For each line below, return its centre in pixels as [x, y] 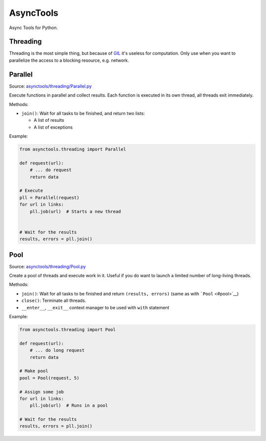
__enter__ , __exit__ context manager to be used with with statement [95, 307]
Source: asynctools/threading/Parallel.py [50, 86]
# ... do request [51, 170]
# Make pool [34, 371]
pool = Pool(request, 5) [50, 378]
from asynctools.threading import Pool [67, 330]
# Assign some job [42, 392]
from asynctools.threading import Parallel [73, 149]
